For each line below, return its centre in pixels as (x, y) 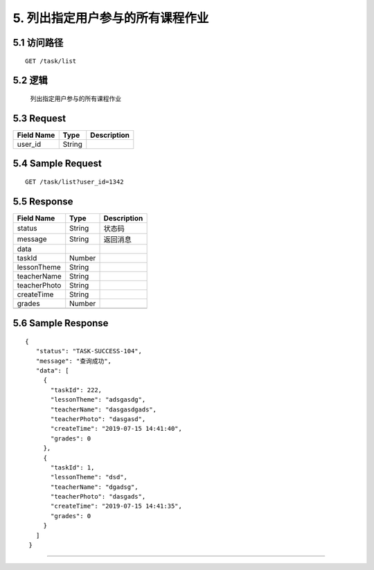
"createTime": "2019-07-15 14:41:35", (117, 506)
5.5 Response (43, 201)
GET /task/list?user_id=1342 (74, 181)
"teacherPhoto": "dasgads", (98, 497)
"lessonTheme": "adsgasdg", (98, 400)
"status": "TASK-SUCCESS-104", (89, 351)
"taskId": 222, (77, 390)
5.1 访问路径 (38, 43)
